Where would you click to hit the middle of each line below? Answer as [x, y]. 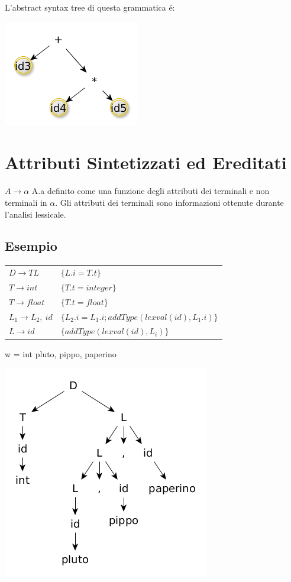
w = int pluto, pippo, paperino [61, 353]
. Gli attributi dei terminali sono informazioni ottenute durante [169, 202]
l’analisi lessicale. [35, 214]
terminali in [26, 202]
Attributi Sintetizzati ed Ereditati [146, 162]
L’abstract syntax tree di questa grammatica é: [90, 7]
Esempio [31, 246]
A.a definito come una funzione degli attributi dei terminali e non [151, 191]
